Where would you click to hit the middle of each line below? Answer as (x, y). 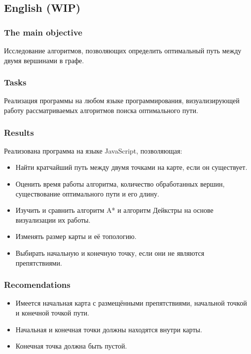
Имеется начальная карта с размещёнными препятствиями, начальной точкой (131, 303)
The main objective (43, 32)
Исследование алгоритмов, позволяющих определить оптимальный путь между (123, 50)
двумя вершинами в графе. (44, 60)
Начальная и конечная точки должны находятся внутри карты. (109, 329)
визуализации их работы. (53, 219)
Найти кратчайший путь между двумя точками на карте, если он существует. (131, 167)
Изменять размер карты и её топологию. (76, 236)
